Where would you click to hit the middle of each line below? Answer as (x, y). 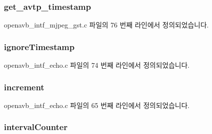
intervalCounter (36, 127)
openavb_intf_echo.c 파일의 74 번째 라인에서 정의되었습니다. (97, 65)
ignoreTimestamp (39, 46)
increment (24, 87)
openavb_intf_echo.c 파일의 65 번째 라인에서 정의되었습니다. (97, 105)
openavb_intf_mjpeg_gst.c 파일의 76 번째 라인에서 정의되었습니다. (106, 25)
